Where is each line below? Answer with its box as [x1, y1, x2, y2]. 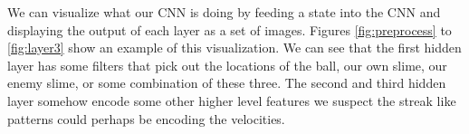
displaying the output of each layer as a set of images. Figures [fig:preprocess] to [7, 20, 452, 39]
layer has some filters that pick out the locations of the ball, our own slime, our [7, 55, 447, 74]
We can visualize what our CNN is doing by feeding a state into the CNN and [7, 3, 441, 21]
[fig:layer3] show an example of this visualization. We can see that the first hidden [7, 38, 462, 57]
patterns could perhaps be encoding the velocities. [7, 109, 285, 128]
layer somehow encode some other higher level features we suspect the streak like [7, 91, 456, 110]
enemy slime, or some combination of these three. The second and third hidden [7, 73, 446, 92]
